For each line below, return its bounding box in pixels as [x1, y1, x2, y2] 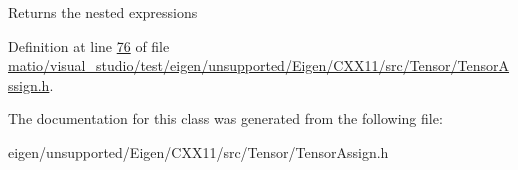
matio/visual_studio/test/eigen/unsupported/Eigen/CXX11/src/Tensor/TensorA [8, 55, 510, 76]
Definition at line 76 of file [8, 35, 170, 56]
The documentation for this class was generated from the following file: [8, 108, 443, 129]
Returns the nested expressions [8, 2, 198, 22]
